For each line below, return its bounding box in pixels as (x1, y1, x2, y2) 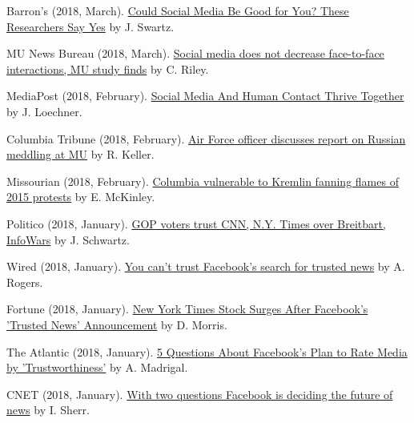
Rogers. (6, 273, 43, 290)
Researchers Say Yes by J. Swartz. (6, 18, 175, 34)
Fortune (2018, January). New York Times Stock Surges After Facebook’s (6, 300, 368, 317)
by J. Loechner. (6, 103, 82, 119)
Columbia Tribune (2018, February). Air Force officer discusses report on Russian (6, 130, 406, 147)
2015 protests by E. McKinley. (6, 188, 155, 205)
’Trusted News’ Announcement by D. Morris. (6, 316, 227, 332)
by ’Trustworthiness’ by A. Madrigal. (6, 359, 188, 376)
